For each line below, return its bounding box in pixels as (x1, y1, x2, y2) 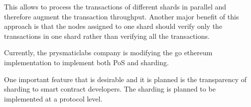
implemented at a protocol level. (4, 93, 103, 104)
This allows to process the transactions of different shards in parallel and (4, 1, 227, 11)
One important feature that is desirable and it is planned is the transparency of (4, 74, 247, 84)
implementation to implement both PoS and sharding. (4, 57, 169, 67)
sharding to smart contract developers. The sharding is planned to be (4, 84, 216, 94)
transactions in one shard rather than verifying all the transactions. (4, 30, 210, 41)
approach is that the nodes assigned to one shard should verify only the (4, 21, 223, 31)
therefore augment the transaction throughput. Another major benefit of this (4, 11, 239, 21)
